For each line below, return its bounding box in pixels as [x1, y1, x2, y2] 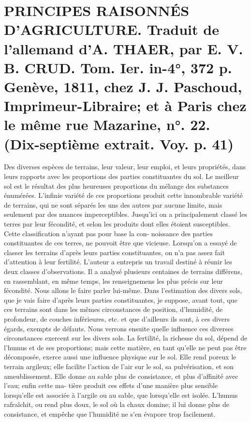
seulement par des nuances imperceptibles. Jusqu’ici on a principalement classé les [4, 209, 247, 219]
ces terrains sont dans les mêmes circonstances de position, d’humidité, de [4, 304, 223, 314]
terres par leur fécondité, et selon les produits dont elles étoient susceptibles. [4, 219, 230, 228]
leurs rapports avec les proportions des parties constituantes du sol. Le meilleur [4, 171, 239, 181]
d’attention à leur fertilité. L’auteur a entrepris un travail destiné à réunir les [4, 257, 232, 267]
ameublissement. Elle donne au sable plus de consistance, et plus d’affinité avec [4, 371, 238, 381]
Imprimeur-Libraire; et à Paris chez [4, 96, 247, 115]
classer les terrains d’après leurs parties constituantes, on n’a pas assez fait [4, 247, 225, 257]
